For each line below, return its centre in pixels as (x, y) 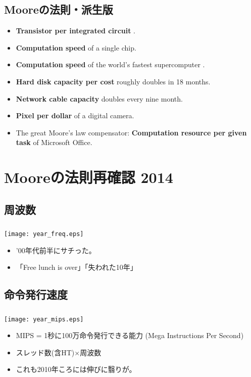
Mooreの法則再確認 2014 (89, 177)
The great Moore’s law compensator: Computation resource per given (131, 132)
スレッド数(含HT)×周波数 (59, 352)
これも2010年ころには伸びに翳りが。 (76, 369)
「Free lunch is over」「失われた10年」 (77, 267)
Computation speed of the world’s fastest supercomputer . (110, 64)
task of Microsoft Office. (54, 142)
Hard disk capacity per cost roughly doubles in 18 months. (113, 81)
